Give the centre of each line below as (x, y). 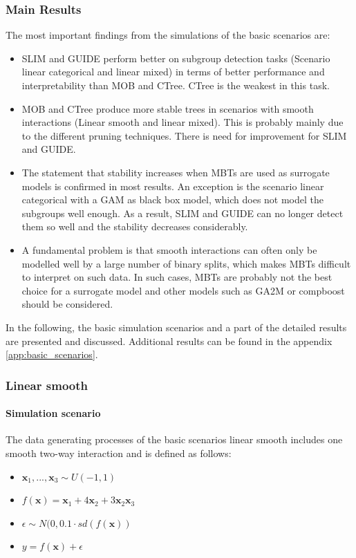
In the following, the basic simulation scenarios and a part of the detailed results (176, 327)
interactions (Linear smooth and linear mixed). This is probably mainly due (182, 122)
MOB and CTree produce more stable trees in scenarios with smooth (168, 108)
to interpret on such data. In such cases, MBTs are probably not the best (177, 277)
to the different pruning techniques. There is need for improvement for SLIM (184, 135)
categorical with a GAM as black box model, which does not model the (173, 199)
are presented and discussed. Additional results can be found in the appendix (169, 341)
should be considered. (67, 304)
